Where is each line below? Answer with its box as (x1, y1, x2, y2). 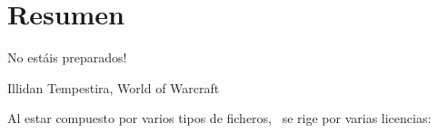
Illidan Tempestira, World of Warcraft (7, 78, 220, 97)
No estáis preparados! (7, 48, 127, 67)
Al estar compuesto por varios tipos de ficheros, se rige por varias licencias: (7, 109, 432, 128)
